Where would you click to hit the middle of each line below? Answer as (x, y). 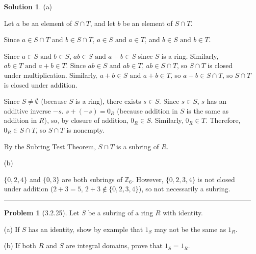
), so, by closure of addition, (86, 120)
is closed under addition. (41, 84)
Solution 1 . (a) (28, 6)
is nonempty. (85, 129)
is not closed (216, 179)
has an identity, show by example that (86, 229)
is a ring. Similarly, (190, 56)
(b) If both (20, 245)
